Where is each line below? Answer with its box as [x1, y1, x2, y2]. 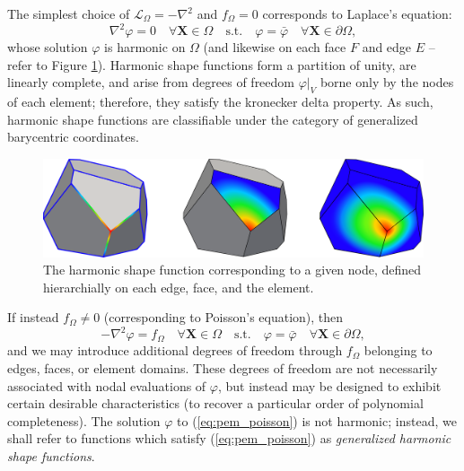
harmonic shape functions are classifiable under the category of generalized [7, 109, 418, 128]
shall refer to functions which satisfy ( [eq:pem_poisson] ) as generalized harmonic [7, 429, 451, 448]
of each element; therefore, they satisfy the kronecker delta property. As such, [7, 92, 433, 111]
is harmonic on [104, 38, 186, 57]
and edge [362, 38, 412, 57]
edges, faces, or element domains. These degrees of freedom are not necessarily [7, 359, 438, 378]
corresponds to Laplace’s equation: [262, 4, 452, 22]
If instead [7, 308, 59, 327]
